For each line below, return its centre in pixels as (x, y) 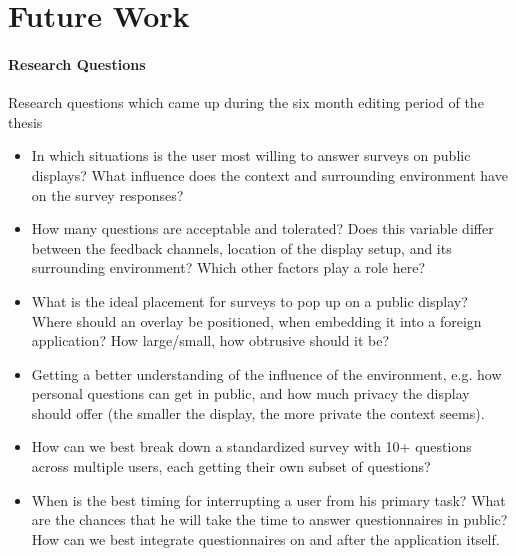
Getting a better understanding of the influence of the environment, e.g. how (266, 373)
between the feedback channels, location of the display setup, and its (241, 247)
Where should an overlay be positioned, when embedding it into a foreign (256, 320)
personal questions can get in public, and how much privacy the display (250, 393)
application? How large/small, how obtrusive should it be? (210, 340)
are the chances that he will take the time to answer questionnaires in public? (269, 519)
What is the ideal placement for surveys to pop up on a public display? (249, 300)
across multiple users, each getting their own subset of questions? (231, 466)
